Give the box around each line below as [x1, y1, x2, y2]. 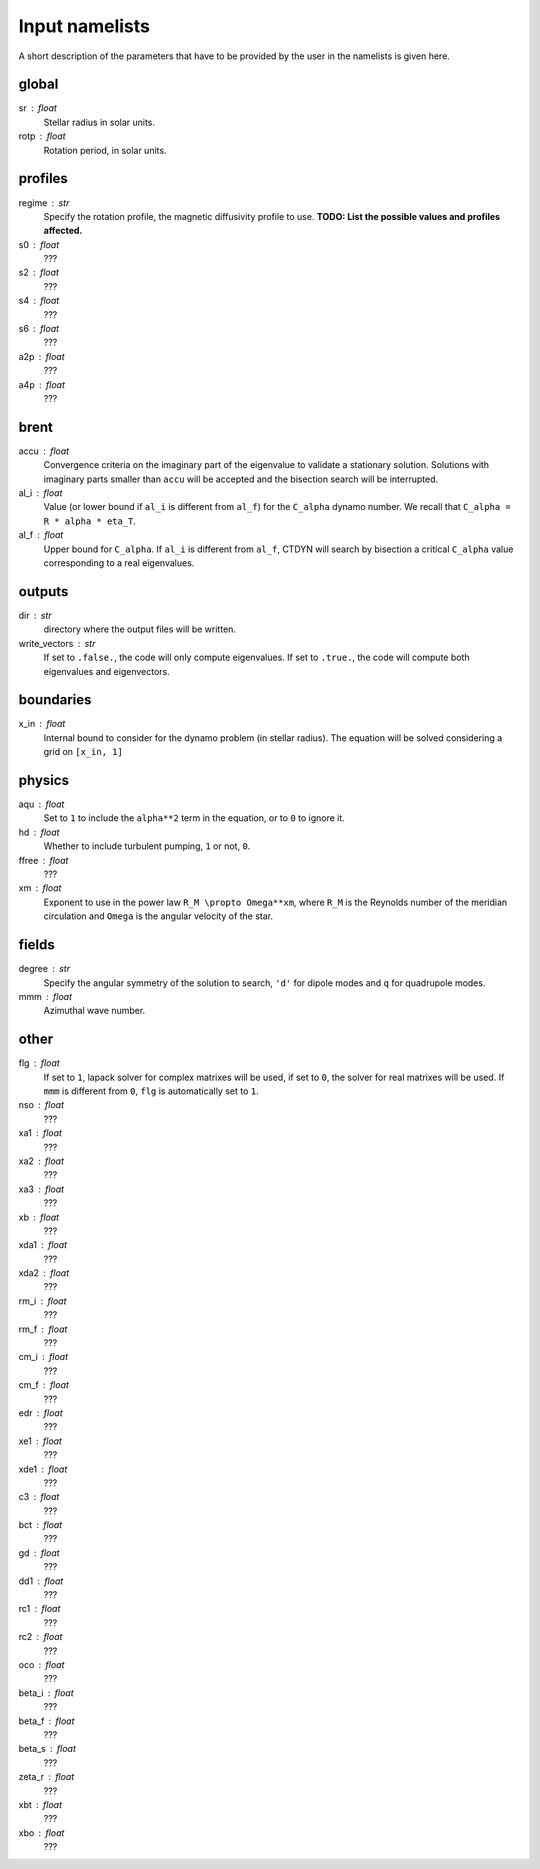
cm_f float [18, 1379, 70, 1391]
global [18, 76, 59, 93]
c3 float [18, 1491, 60, 1503]
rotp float [18, 130, 66, 142]
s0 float [18, 238, 60, 250]
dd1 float [18, 1575, 64, 1587]
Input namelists [18, 15, 150, 37]
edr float [18, 1406, 64, 1419]
